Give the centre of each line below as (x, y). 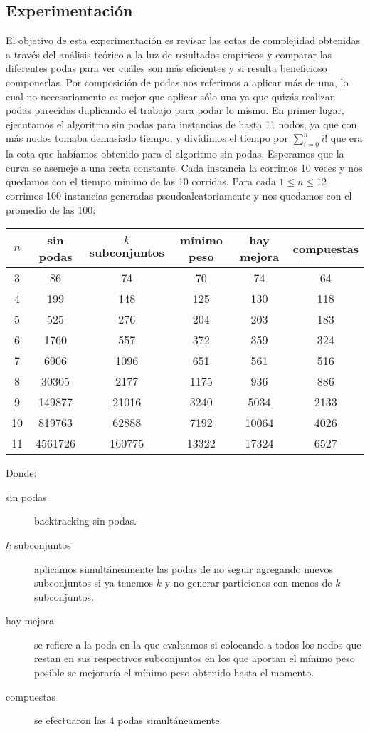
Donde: (21, 473)
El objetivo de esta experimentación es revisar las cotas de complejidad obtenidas (183, 40)
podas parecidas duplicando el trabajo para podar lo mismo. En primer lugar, (175, 110)
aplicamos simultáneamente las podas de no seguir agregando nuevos (184, 568)
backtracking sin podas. (86, 521)
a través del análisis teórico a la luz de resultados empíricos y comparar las (169, 54)
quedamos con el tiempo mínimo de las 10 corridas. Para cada (141, 181)
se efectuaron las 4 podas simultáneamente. (128, 720)
